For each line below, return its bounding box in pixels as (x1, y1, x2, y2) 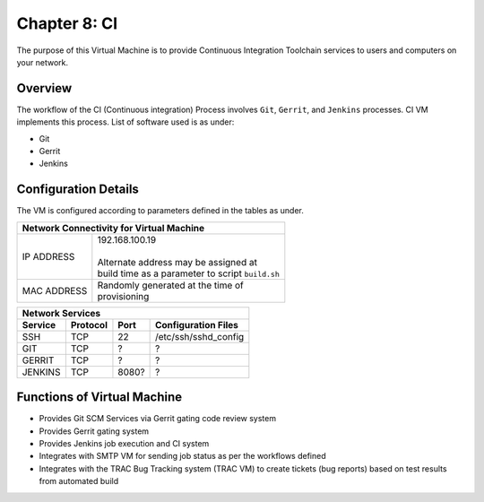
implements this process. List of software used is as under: (16, 117, 235, 127)
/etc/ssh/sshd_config (154, 330, 245, 342)
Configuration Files (154, 318, 239, 331)
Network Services (22, 307, 101, 319)
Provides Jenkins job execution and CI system (39, 438, 210, 448)
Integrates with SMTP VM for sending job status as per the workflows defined (39, 451, 326, 462)
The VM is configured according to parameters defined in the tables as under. (16, 205, 305, 216)
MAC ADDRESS (22, 284, 88, 297)
